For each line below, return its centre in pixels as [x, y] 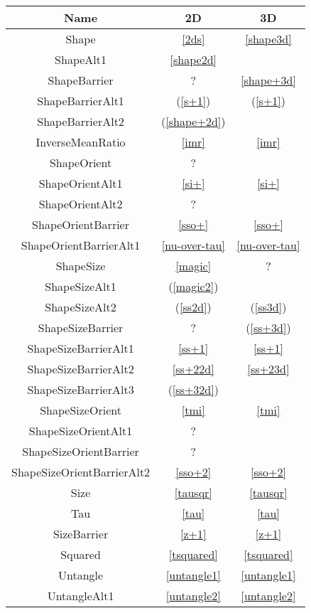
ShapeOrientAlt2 [81, 204]
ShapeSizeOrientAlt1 [81, 431]
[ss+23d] [268, 369]
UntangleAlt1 [81, 596]
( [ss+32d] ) [193, 389]
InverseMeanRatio [81, 142]
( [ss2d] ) [193, 307]
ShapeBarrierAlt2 [81, 121]
